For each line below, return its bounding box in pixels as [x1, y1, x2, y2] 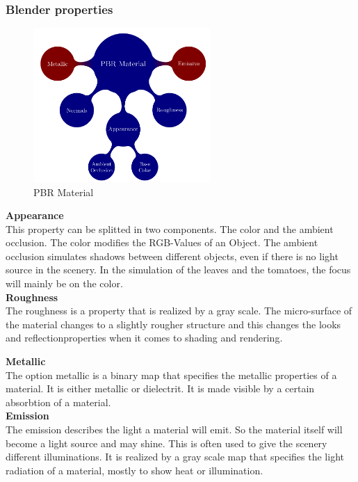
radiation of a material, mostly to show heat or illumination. [6, 463, 263, 477]
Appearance [6, 208, 64, 223]
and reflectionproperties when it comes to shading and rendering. [6, 330, 283, 345]
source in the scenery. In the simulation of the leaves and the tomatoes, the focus [6, 262, 351, 277]
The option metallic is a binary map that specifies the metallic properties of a [6, 367, 337, 382]
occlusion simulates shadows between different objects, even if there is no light [6, 248, 339, 263]
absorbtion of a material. [6, 394, 111, 409]
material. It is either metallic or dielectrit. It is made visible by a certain [6, 381, 315, 396]
